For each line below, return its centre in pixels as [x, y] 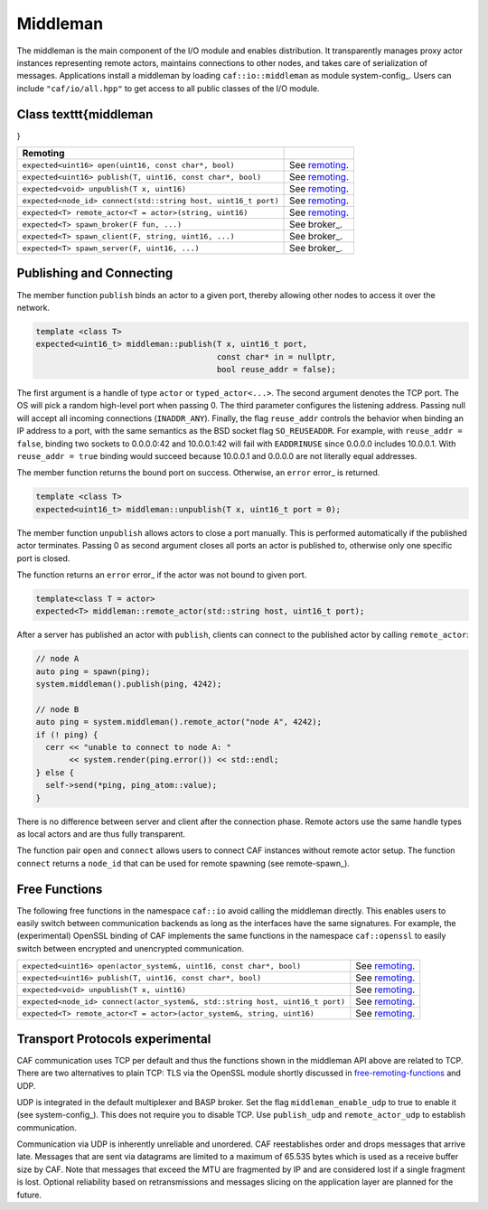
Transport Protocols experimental [114, 1039]
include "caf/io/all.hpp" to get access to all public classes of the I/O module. [168, 88]
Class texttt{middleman [85, 114]
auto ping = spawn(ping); [93, 671]
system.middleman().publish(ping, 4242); [129, 684]
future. [29, 1195]
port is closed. [43, 558]
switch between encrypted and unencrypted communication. [130, 948]
